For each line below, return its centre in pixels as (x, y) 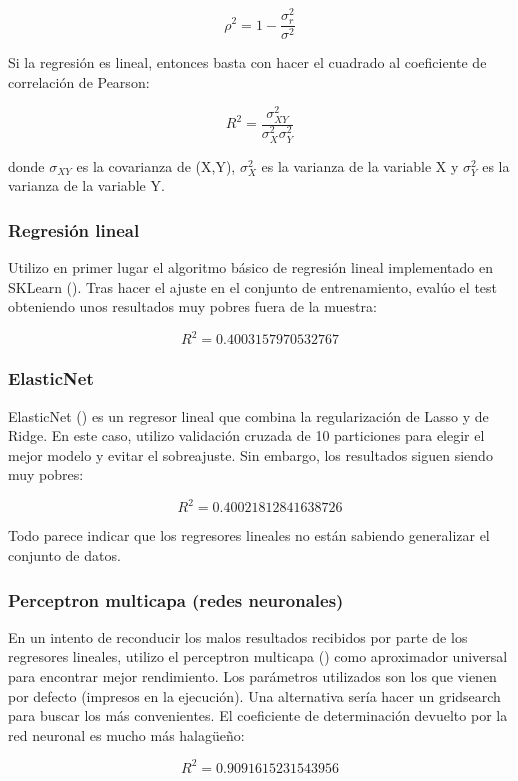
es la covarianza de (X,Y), (156, 165)
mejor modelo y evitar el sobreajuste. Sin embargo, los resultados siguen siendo (250, 454)
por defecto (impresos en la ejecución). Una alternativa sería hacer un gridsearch (254, 695)
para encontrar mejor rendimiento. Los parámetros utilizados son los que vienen (252, 676)
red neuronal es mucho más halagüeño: (126, 734)
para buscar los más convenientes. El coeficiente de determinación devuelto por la (258, 715)
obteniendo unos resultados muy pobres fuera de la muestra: (192, 306)
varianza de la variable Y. (86, 185)
